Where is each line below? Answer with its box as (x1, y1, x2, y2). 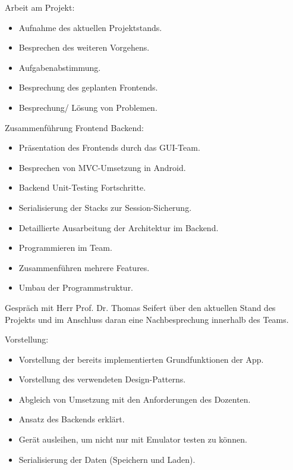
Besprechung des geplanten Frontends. (18, 81, 158, 94)
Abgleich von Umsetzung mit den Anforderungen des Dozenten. (18, 393, 251, 405)
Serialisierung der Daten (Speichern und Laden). (18, 453, 196, 465)
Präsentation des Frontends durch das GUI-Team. (18, 141, 200, 154)
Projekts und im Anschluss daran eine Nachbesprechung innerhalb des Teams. (5, 313, 289, 325)
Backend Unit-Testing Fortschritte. (18, 181, 146, 194)
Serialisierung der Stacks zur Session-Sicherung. (18, 201, 192, 213)
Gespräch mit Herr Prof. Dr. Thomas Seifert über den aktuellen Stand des (5, 301, 276, 313)
